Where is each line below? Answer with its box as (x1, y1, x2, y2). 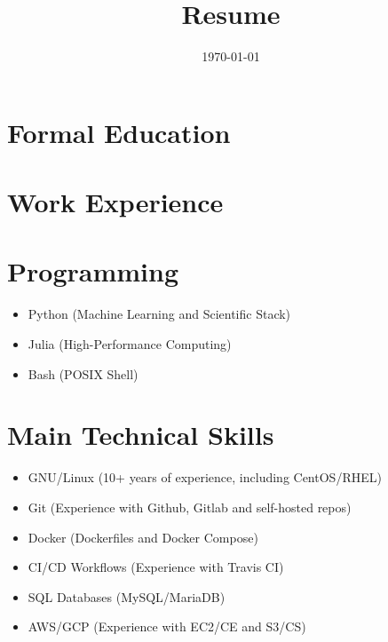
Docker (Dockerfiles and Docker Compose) (28, 527, 258, 546)
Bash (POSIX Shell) (28, 364, 139, 383)
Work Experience (7, 184, 224, 220)
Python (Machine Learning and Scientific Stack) (28, 305, 291, 323)
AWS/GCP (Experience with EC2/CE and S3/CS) (28, 617, 306, 636)
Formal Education (7, 114, 231, 150)
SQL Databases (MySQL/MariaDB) (28, 587, 226, 606)
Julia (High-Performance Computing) (28, 335, 232, 353)
